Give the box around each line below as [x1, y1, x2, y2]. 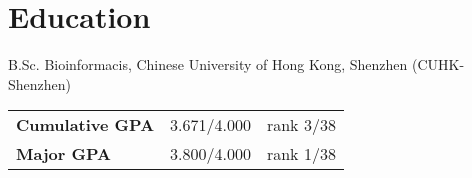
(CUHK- [411, 54, 465, 75]
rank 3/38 [266, 113, 336, 137]
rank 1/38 [266, 142, 336, 166]
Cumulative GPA [16, 113, 155, 137]
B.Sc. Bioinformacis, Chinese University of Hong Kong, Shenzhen [8, 54, 408, 75]
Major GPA [16, 142, 111, 166]
